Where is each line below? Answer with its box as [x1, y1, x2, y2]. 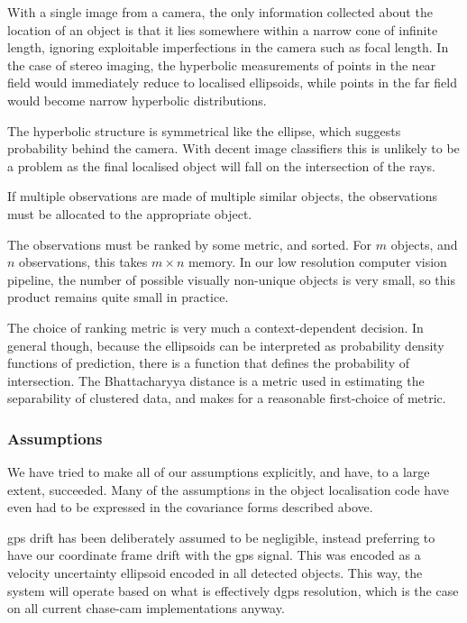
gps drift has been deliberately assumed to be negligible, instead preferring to [7, 527, 435, 546]
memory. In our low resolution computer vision [188, 252, 447, 271]
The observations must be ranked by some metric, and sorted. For [7, 234, 372, 253]
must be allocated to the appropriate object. [7, 204, 252, 223]
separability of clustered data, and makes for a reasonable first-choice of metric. [7, 389, 446, 408]
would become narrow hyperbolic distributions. [7, 90, 267, 109]
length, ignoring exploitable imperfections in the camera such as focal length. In [7, 38, 449, 57]
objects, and [390, 234, 458, 253]
